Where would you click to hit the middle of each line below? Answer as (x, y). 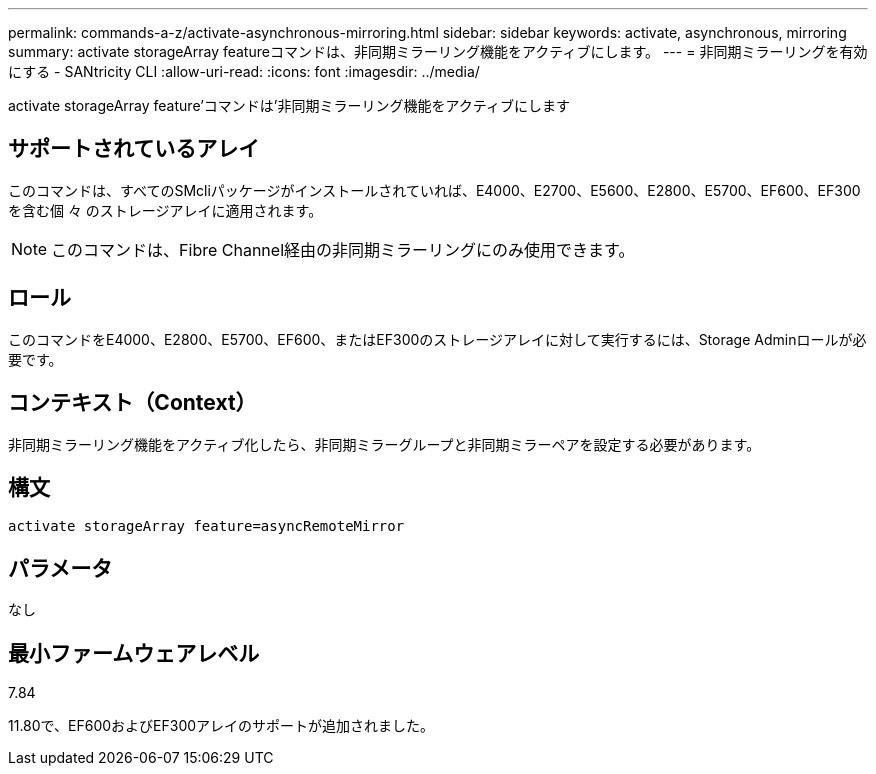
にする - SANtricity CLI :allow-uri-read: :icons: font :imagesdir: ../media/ (244, 71)
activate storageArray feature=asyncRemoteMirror (206, 526)
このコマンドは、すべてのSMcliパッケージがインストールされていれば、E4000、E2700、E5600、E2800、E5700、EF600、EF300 (434, 190)
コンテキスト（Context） (132, 403)
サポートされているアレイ (134, 149)
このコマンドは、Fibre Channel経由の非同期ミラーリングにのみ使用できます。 (343, 249)
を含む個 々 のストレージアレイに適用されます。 (165, 210)
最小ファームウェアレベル (134, 653)
